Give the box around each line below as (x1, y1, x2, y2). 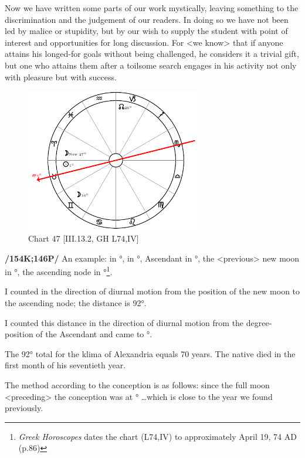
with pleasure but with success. (5, 70, 117, 83)
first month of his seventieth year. (5, 359, 126, 371)
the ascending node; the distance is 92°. (5, 297, 147, 309)
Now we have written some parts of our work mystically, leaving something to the (5, 2, 299, 13)
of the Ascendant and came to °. (36, 328, 152, 340)
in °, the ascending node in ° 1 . (5, 264, 113, 277)
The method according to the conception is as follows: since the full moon (5, 379, 270, 391)
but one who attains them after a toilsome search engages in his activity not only (5, 59, 297, 71)
